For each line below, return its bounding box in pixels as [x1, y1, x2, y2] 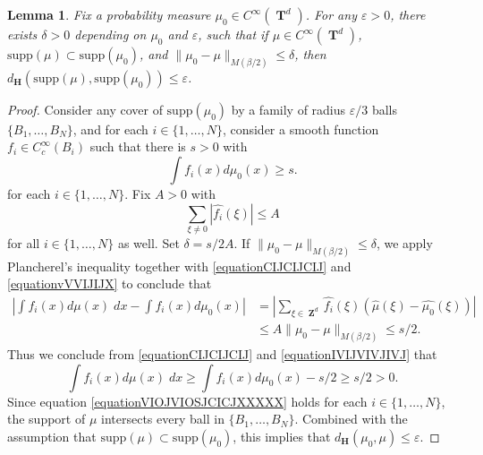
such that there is [89, 137, 186, 156]
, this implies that [233, 426, 331, 445]
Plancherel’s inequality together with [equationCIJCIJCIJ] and [7, 256, 352, 275]
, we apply [376, 233, 433, 252]
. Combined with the [294, 409, 408, 428]
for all [7, 233, 40, 252]
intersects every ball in [101, 409, 225, 428]
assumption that [7, 426, 97, 445]
